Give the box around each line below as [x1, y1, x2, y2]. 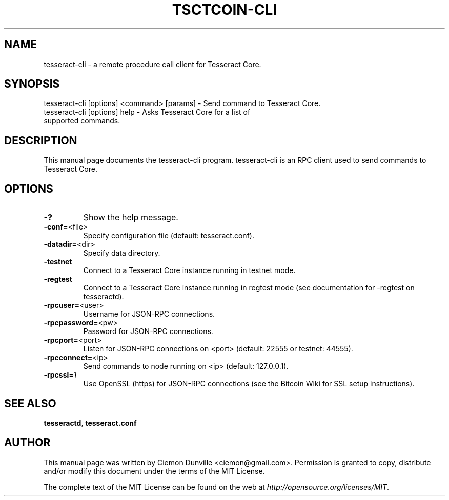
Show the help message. [83, 212, 178, 223]
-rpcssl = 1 [44, 370, 77, 380]
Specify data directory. [83, 248, 160, 258]
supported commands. [44, 116, 120, 126]
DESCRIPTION [4, 134, 77, 147]
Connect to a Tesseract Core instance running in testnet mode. [83, 266, 296, 275]
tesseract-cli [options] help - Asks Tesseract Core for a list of [44, 108, 251, 117]
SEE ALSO [4, 397, 56, 410]
